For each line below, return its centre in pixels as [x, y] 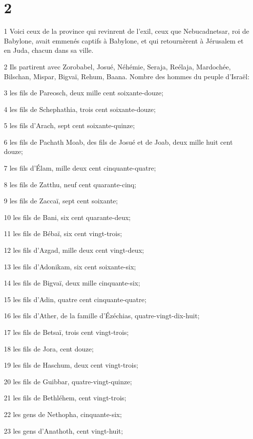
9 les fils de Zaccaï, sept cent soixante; [61, 201]
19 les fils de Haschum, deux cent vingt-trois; [71, 365]
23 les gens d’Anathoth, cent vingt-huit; [63, 430]
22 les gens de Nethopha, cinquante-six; [63, 414]
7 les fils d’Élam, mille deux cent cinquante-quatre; [80, 168]
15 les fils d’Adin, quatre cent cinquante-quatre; [75, 299]
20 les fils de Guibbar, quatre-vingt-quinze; [68, 381]
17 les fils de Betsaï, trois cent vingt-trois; [66, 332]
